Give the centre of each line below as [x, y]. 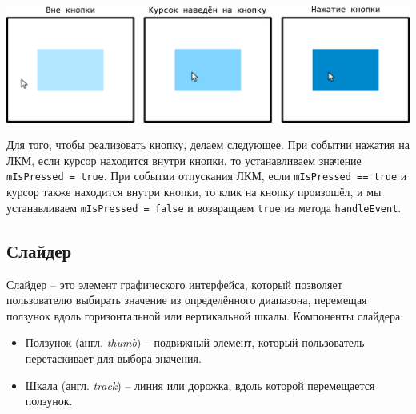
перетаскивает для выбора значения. [113, 358]
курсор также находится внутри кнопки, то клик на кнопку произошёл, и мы [194, 192]
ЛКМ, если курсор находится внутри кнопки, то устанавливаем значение [184, 160]
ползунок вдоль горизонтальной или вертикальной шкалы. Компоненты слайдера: [205, 315]
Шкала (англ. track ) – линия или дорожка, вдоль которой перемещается [200, 385]
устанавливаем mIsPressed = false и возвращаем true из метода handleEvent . [204, 207]
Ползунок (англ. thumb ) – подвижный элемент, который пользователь [195, 342]
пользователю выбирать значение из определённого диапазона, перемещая [187, 300]
